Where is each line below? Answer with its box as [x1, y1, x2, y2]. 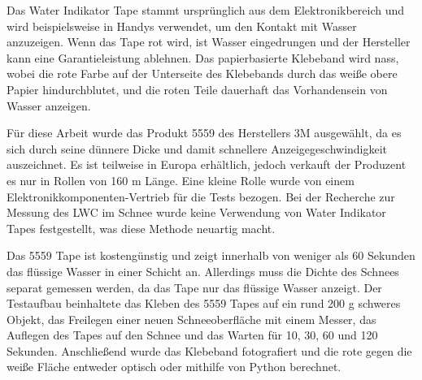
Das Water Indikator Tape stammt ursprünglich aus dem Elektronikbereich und [7, 2, 405, 18]
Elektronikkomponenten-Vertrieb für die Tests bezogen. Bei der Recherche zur [7, 188, 395, 205]
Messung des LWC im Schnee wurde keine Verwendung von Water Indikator [7, 204, 386, 221]
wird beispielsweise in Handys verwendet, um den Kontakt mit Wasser [7, 17, 357, 34]
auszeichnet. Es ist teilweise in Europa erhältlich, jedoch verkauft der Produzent [7, 156, 407, 173]
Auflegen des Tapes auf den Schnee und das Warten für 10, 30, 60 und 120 [7, 326, 378, 343]
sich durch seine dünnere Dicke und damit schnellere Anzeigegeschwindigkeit [7, 140, 388, 157]
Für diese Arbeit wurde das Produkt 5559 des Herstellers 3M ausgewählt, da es [7, 124, 402, 141]
